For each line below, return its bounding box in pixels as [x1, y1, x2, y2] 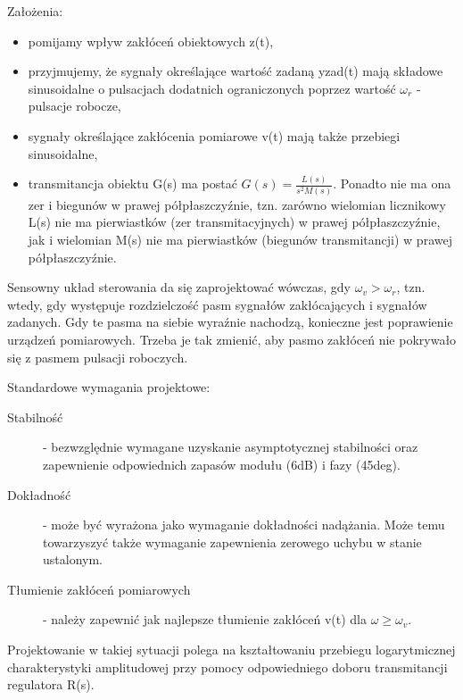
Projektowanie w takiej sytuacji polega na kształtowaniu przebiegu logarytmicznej [7, 640, 456, 659]
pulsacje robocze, [28, 96, 121, 115]
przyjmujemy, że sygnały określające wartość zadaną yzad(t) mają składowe [28, 62, 443, 80]
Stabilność [7, 407, 63, 426]
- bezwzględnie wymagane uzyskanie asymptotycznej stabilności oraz [43, 437, 418, 456]
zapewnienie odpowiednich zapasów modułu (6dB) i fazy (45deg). [43, 454, 401, 473]
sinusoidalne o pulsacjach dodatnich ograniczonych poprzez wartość [28, 79, 396, 97]
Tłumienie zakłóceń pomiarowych [7, 579, 191, 598]
